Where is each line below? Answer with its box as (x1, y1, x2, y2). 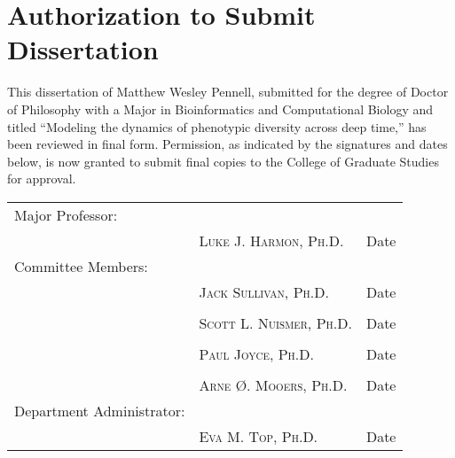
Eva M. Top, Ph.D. (199, 425, 318, 446)
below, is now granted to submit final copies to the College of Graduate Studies (7, 151, 439, 170)
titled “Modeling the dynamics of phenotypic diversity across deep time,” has (7, 117, 427, 136)
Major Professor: (14, 204, 118, 225)
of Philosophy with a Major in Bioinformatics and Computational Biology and (7, 99, 434, 118)
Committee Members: (14, 255, 148, 276)
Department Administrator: (14, 400, 185, 421)
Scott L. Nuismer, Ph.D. (199, 312, 352, 333)
